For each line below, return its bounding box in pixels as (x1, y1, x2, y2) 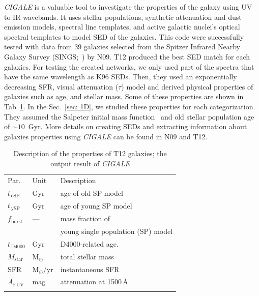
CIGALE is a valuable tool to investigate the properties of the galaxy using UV (4, 2, 252, 12)
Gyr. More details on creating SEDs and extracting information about (28, 121, 247, 132)
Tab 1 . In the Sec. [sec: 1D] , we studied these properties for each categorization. (4, 101, 255, 111)
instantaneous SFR (60, 263, 120, 274)
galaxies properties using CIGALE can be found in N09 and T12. (4, 131, 208, 141)
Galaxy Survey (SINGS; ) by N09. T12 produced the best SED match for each (4, 51, 250, 62)
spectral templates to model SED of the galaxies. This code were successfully (4, 31, 244, 42)
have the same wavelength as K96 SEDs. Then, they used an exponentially (4, 71, 237, 82)
